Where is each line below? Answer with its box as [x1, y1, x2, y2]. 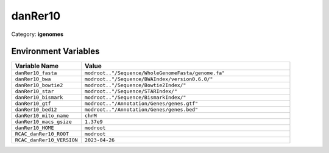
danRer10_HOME [15, 125, 54, 131]
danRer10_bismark [15, 94, 63, 101]
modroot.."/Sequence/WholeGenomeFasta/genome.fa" [84, 70, 225, 76]
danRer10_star [15, 88, 54, 94]
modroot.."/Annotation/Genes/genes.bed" [84, 107, 198, 113]
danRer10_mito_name [15, 113, 69, 119]
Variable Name [15, 62, 59, 70]
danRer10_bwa [15, 76, 51, 82]
